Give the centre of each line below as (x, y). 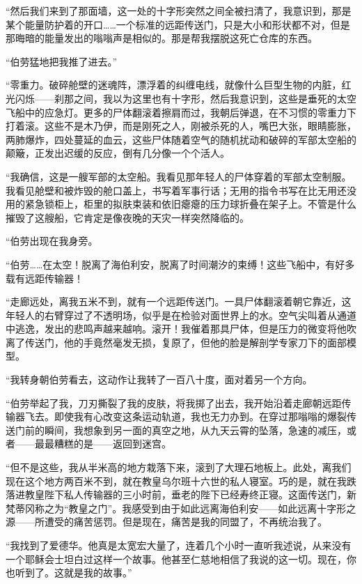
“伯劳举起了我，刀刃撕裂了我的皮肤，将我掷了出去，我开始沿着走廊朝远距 (174, 402)
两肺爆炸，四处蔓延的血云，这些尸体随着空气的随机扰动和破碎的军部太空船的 (181, 139)
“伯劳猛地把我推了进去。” (62, 61)
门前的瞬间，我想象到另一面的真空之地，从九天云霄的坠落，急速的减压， (181, 430)
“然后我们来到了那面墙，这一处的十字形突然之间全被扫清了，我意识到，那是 (179, 10)
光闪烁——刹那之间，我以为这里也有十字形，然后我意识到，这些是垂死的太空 (181, 98)
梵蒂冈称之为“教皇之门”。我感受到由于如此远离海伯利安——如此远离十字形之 (181, 508)
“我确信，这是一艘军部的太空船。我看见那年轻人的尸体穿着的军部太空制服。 (179, 176)
